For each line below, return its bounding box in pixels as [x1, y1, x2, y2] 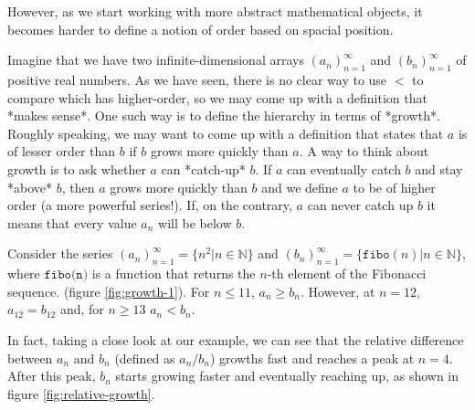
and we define [261, 177, 338, 196]
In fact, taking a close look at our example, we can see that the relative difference [7, 330, 464, 349]
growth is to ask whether [7, 159, 146, 178]
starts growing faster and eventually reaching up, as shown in [115, 366, 459, 385]
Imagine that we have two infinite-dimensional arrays [7, 50, 304, 69]
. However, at [301, 281, 375, 300]
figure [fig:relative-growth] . [7, 384, 155, 403]
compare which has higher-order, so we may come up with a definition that [7, 88, 427, 107]
